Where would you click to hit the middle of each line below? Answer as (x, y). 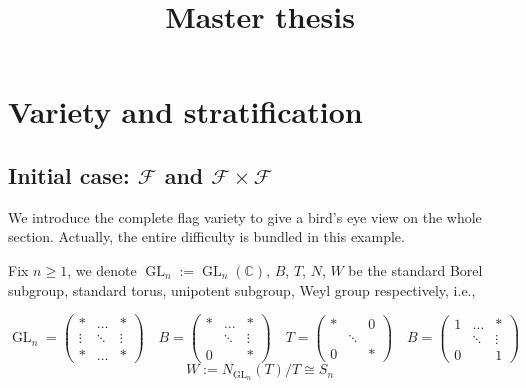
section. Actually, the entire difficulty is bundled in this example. (206, 236)
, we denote (102, 269)
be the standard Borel (415, 269)
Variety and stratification (185, 111)
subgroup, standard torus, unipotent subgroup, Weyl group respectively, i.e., (242, 289)
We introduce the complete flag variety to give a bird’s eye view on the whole (245, 216)
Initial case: (69, 174)
